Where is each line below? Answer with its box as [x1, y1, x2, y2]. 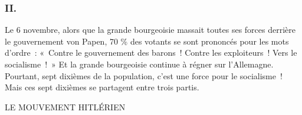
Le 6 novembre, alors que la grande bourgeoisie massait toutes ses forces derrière [5, 23, 296, 36]
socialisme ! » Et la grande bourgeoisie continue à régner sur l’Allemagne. [5, 58, 274, 70]
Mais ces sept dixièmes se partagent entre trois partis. [5, 81, 199, 93]
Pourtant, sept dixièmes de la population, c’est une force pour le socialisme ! [5, 69, 283, 82]
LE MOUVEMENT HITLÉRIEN [5, 100, 126, 113]
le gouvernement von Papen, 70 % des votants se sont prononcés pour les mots [5, 35, 289, 47]
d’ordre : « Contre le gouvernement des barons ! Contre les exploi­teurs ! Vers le [5, 46, 297, 59]
